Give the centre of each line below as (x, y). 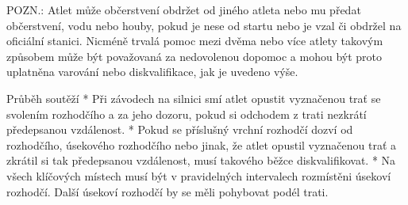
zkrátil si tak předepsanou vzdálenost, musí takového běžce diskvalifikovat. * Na (201, 160)
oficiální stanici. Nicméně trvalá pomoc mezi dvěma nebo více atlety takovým (195, 41)
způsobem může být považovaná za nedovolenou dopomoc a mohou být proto (194, 56)
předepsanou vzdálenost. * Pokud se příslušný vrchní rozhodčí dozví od (180, 129)
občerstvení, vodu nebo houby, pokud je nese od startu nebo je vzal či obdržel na (204, 25)
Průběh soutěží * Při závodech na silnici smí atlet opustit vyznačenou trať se (194, 98)
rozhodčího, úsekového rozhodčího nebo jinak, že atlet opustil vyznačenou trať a (202, 144)
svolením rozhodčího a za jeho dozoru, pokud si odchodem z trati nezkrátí (187, 114)
